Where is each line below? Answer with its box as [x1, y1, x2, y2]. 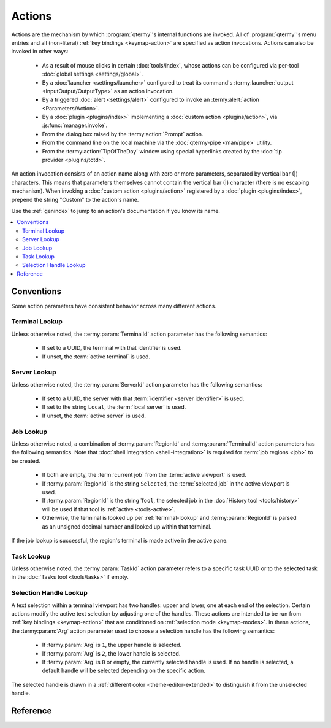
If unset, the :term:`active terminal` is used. [42, 353, 150, 360]
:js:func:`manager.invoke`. [42, 122, 108, 129]
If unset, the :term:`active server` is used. [42, 412, 146, 419]
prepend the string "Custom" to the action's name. [11, 196, 139, 203]
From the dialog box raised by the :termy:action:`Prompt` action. [42, 130, 204, 137]
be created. [11, 457, 41, 465]
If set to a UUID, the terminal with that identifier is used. [42, 344, 182, 352]
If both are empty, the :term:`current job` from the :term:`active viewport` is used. [42, 471, 246, 479]
